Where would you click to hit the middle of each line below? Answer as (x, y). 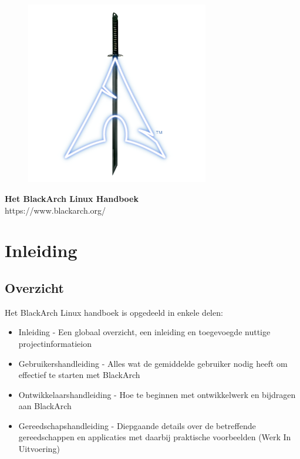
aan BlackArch (45, 406)
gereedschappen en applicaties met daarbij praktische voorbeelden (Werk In (155, 437)
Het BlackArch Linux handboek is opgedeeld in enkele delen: (114, 312)
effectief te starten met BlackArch (79, 375)
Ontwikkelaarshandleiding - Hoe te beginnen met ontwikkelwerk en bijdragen (157, 394)
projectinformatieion (55, 343)
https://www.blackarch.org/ (55, 210)
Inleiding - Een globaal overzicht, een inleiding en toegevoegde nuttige (144, 332)
